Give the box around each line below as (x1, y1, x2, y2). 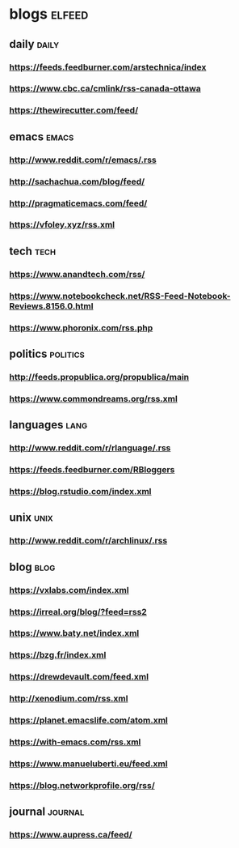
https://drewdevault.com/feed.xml (9, 671, 149, 683)
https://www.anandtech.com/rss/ (9, 268, 145, 279)
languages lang (9, 418, 88, 432)
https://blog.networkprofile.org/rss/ (9, 779, 156, 790)
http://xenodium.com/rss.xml (9, 693, 128, 705)
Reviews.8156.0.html (9, 300, 94, 312)
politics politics (9, 347, 86, 360)
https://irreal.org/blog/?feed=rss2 (9, 606, 148, 617)
